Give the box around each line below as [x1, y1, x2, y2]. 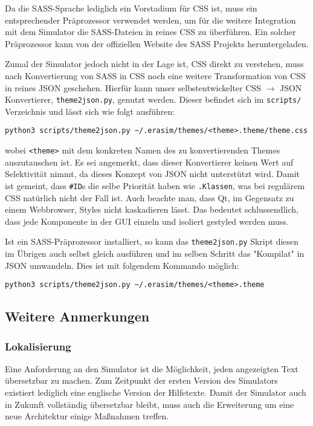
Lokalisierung [5, 338, 71, 353]
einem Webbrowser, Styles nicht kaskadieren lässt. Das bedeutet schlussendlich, [5, 203, 298, 216]
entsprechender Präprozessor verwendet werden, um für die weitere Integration [5, 13, 296, 26]
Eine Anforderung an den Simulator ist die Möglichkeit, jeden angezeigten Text [5, 362, 298, 375]
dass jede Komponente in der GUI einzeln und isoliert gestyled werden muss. [5, 215, 289, 227]
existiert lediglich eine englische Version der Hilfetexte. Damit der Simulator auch [5, 386, 306, 399]
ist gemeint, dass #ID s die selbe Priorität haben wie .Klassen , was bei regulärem [5, 179, 305, 192]
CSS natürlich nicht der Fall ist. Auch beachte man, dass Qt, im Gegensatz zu [5, 191, 294, 204]
